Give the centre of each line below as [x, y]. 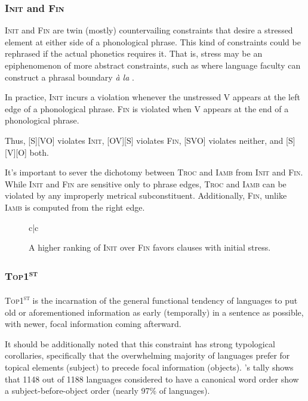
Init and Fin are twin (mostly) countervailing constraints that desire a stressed [149, 30]
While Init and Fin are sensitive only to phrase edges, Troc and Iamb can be [146, 183]
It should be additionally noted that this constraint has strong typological [140, 343]
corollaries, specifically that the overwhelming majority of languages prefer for [147, 355]
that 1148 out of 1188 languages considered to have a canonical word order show [152, 379]
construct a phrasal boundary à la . [70, 77]
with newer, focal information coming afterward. [93, 324]
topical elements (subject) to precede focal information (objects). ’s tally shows [149, 367]
